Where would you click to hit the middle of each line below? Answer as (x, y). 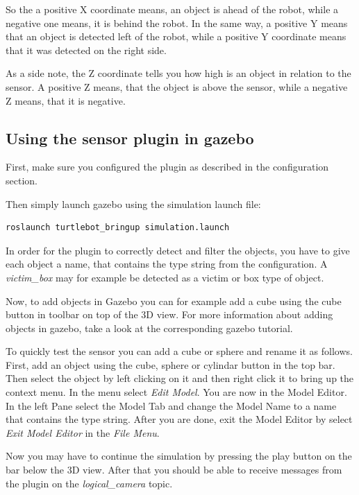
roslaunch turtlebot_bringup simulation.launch (118, 228)
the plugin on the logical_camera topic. (89, 483)
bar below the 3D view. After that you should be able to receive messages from (174, 470)
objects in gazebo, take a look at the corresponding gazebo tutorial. (149, 328)
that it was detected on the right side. (86, 50)
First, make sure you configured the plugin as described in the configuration (167, 167)
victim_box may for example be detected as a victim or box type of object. (165, 277)
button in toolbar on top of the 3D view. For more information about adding (169, 314)
